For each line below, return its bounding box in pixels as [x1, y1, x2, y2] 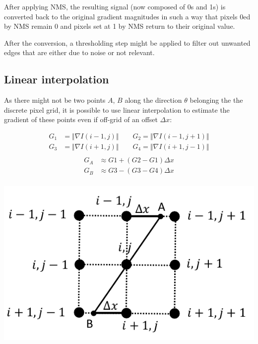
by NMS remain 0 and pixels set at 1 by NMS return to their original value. [4, 21, 235, 31]
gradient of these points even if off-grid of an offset [4, 114, 158, 125]
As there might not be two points [4, 95, 106, 105]
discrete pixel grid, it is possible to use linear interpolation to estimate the [4, 104, 230, 115]
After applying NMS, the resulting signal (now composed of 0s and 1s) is [4, 1, 226, 11]
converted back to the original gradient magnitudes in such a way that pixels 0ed [4, 11, 251, 21]
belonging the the [190, 95, 243, 105]
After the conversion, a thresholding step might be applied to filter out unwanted [4, 37, 251, 48]
